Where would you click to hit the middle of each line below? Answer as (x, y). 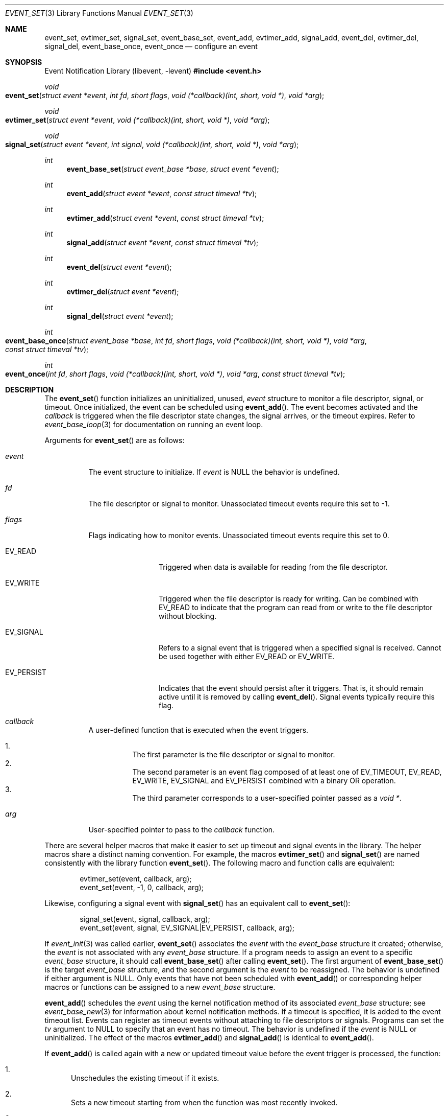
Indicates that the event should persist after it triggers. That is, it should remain (291, 688)
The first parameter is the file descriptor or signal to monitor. (234, 754)
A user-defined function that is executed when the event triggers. (198, 730)
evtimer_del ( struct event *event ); (123, 292)
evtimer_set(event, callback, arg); (136, 879)
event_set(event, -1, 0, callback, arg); (142, 887)
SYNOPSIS (24, 62)
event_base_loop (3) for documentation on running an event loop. (154, 424)
